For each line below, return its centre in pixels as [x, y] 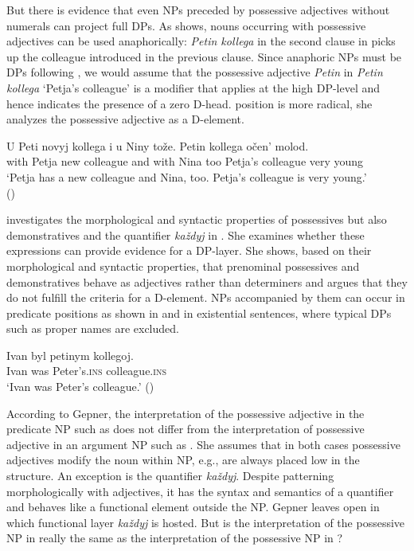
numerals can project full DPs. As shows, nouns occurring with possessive [186, 25]
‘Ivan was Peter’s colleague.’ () [80, 387]
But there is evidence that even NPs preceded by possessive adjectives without [198, 10]
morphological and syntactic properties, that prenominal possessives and [183, 266]
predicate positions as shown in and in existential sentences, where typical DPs [199, 313]
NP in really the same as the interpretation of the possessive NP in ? [175, 538]
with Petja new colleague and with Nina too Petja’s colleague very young [185, 161]
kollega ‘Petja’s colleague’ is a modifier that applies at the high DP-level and [193, 87]
